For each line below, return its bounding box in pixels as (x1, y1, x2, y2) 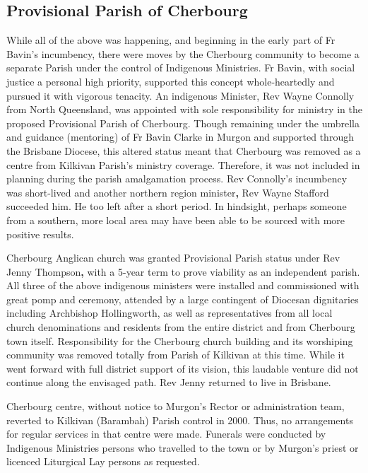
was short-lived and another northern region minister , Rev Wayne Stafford (6, 185, 329, 199)
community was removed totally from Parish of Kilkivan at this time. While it (6, 347, 345, 362)
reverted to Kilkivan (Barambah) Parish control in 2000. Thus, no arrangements (6, 412, 353, 427)
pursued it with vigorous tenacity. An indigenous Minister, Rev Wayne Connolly (6, 88, 355, 103)
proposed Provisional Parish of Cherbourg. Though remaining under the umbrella (6, 115, 360, 130)
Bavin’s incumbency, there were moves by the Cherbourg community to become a (6, 46, 360, 61)
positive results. (6, 226, 74, 241)
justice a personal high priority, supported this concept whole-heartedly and (6, 74, 335, 88)
